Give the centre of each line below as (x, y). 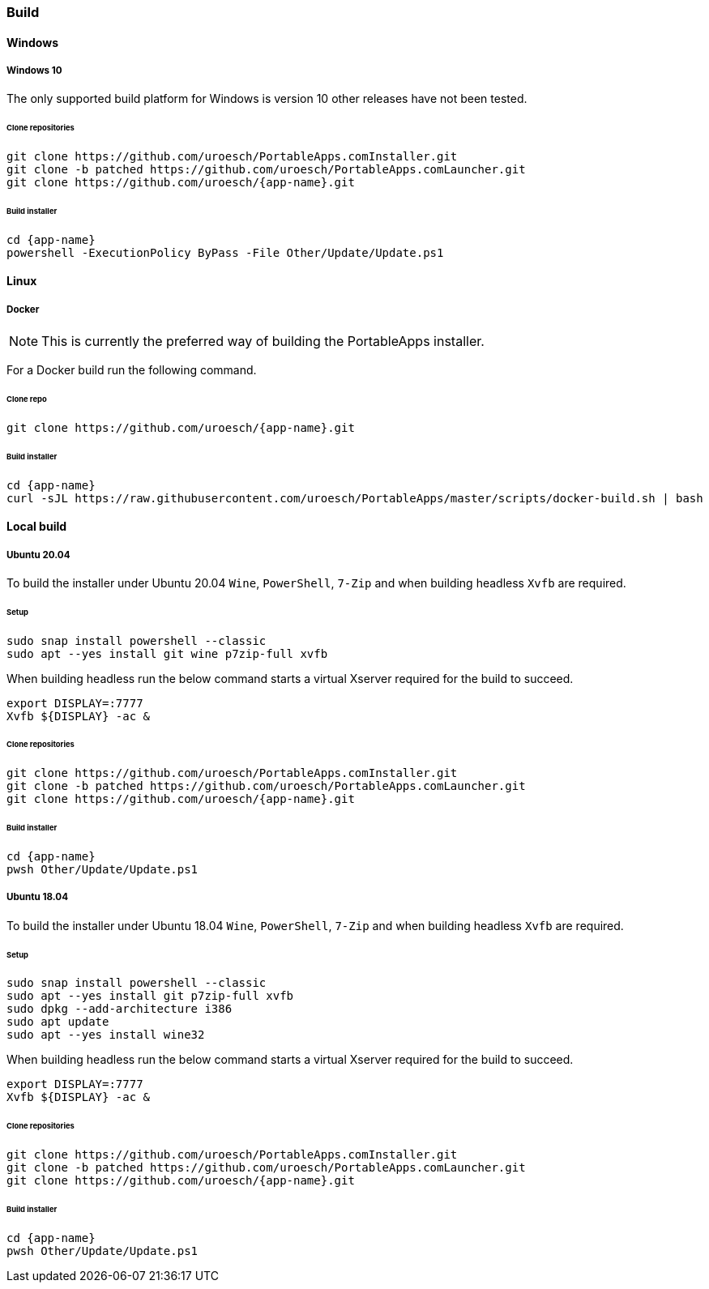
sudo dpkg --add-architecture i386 (120, 1009)
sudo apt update (58, 1022)
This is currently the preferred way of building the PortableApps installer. (263, 341)
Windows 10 (34, 70)
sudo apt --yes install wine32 (106, 1035)
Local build (37, 527)
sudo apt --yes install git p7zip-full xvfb (150, 996)
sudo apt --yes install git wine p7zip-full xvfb (167, 653)
